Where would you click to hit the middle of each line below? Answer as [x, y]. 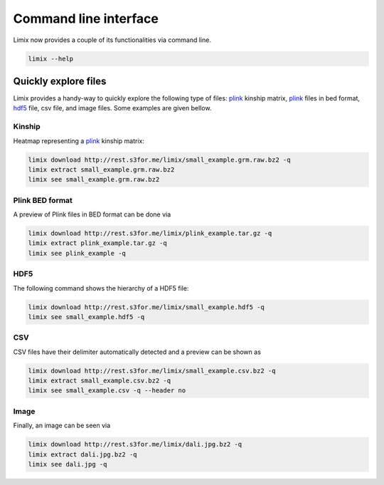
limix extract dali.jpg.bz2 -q [83, 454]
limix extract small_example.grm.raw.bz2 [101, 170]
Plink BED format [43, 200]
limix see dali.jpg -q [68, 464]
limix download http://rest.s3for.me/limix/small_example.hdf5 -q [146, 307]
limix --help [51, 58]
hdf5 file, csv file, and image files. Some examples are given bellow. [112, 108]
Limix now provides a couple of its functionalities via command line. [112, 40]
